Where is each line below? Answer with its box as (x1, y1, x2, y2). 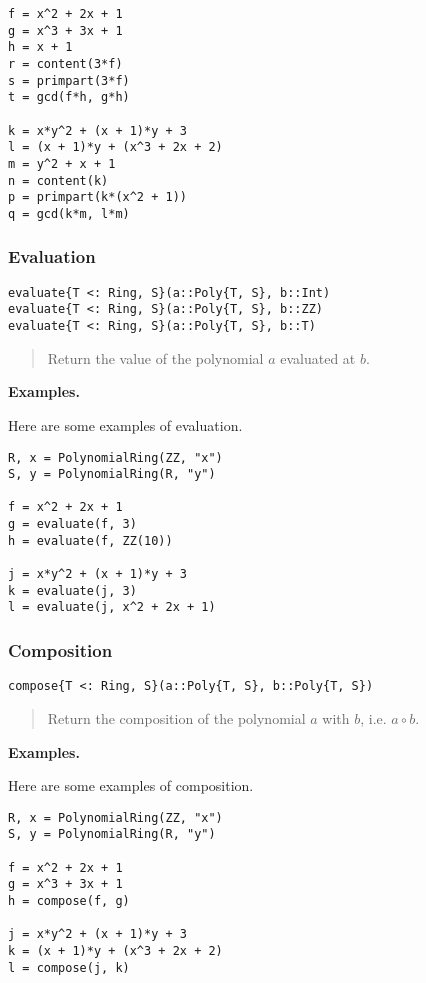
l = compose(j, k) (8, 960, 130, 975)
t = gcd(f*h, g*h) (8, 90, 130, 105)
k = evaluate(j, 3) (8, 583, 137, 598)
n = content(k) (8, 173, 109, 188)
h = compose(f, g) (8, 894, 130, 908)
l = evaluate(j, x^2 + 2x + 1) (8, 600, 216, 615)
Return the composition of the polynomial (47, 707, 306, 728)
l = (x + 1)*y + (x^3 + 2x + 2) (8, 140, 223, 155)
